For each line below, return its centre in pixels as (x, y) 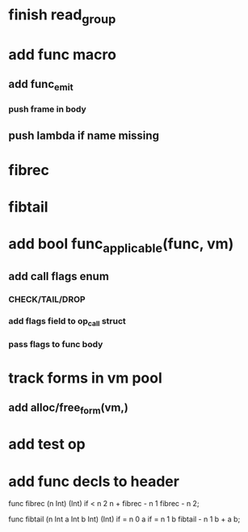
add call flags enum (59, 276)
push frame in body (47, 109)
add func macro (63, 54)
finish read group (62, 16)
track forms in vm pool (86, 378)
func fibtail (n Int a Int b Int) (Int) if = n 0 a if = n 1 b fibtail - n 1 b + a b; (124, 519)
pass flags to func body (56, 345)
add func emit (41, 86)
